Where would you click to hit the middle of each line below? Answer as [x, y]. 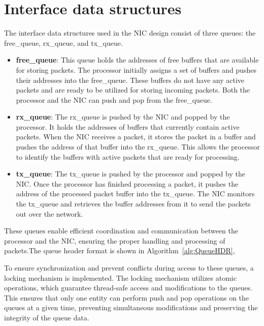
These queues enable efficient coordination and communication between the [121, 231]
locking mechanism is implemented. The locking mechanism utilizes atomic [120, 277]
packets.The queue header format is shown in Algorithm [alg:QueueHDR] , [120, 250]
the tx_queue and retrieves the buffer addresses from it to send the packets [133, 204]
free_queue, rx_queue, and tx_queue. [63, 42]
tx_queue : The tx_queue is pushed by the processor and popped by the [130, 174]
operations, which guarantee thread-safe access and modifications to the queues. [128, 288]
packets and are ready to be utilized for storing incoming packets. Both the [133, 90]
